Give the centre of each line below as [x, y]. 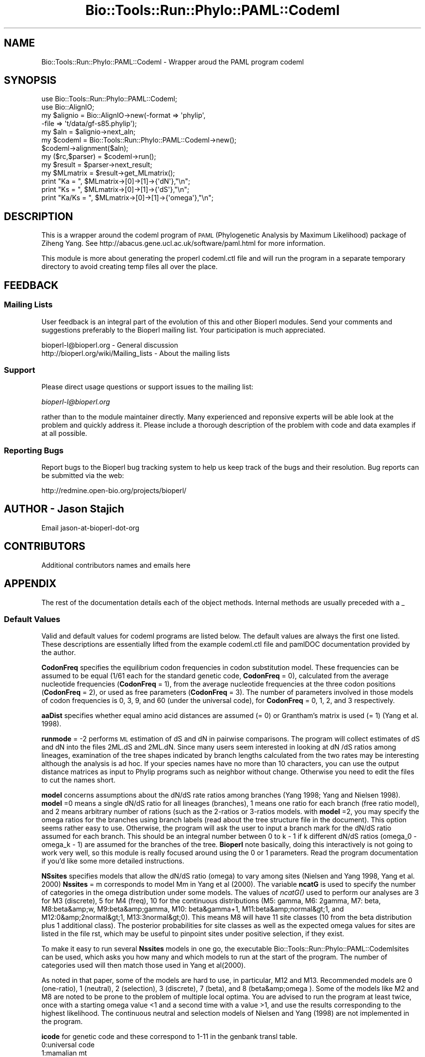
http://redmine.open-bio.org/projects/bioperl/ [114, 490]
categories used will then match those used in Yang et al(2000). [144, 965]
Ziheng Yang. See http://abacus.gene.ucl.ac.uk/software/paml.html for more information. [183, 243]
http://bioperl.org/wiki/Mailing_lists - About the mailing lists [136, 353]
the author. [59, 653]
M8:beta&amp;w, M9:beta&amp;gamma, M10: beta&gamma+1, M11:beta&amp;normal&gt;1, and [193, 909]
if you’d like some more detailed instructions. [113, 861]
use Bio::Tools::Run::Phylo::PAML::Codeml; [109, 99]
